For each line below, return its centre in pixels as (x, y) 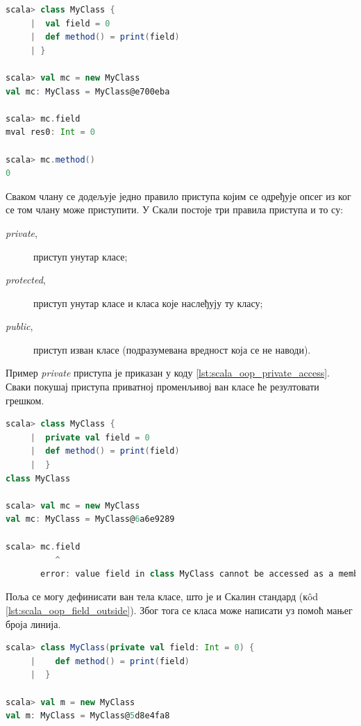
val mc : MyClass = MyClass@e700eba (88, 91)
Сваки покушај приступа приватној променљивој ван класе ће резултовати (162, 387)
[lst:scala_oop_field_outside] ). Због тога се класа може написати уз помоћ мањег (179, 610)
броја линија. (33, 624)
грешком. (25, 400)
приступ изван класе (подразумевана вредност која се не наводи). (172, 349)
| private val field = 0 (90, 437)
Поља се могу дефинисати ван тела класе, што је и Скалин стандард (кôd (162, 596)
